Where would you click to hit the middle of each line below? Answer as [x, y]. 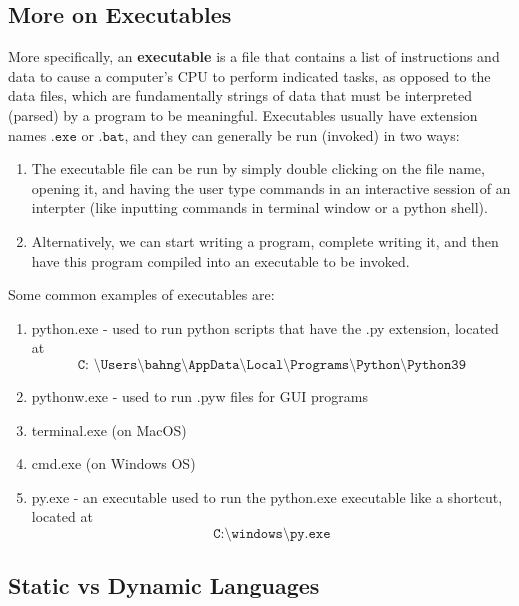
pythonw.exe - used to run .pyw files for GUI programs [199, 395]
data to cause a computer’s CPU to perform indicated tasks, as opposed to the [249, 75]
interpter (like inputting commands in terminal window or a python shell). [259, 207]
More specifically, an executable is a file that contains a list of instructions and [254, 56]
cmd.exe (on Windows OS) [113, 463]
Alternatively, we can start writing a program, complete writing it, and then [265, 240]
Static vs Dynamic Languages [164, 585]
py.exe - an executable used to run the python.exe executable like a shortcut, [267, 496]
